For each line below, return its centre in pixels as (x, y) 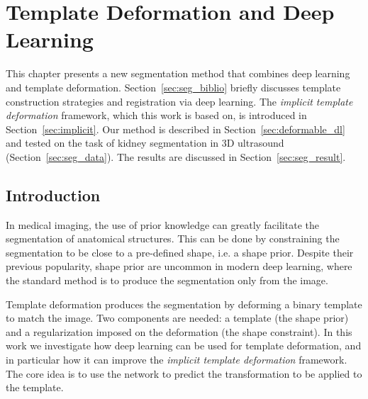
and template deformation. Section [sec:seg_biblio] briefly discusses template (173, 87)
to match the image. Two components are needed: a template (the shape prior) (177, 318)
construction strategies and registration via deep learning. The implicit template (179, 101)
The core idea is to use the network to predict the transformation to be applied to (184, 373)
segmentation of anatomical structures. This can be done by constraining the (173, 238)
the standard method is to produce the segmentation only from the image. (167, 280)
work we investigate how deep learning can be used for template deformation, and (184, 345)
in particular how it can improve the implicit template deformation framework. (177, 360)
